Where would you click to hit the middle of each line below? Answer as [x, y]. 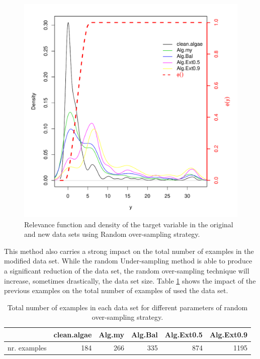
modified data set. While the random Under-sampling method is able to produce [128, 261]
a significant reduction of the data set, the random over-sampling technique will [127, 270]
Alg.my [111, 334]
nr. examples [27, 347]
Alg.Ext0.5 [184, 334]
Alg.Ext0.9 [228, 334]
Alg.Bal [144, 334]
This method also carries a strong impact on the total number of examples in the [129, 251]
